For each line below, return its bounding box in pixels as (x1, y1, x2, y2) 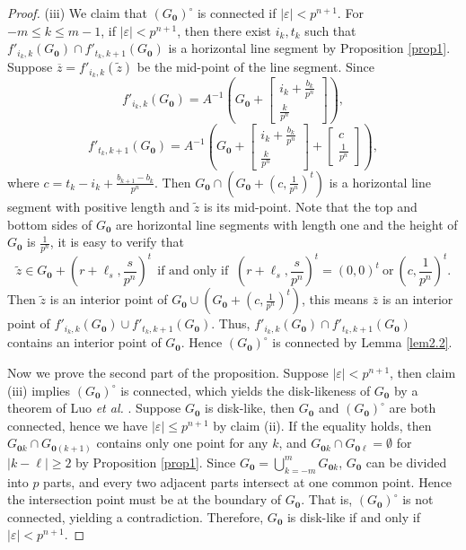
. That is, (301, 490, 353, 509)
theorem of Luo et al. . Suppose (7, 398, 181, 417)
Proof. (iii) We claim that (7, 4, 147, 22)
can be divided (365, 452, 447, 471)
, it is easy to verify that (49, 232, 184, 251)
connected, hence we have (7, 415, 148, 434)
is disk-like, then (205, 398, 295, 417)
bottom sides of (7, 214, 92, 233)
